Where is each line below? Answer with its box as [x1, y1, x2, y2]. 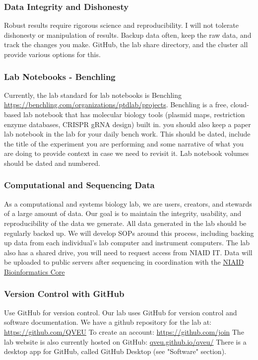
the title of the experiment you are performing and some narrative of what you [4, 138, 244, 148]
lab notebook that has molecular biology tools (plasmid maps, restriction [23, 109, 245, 119]
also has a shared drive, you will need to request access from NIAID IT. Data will [4, 247, 253, 257]
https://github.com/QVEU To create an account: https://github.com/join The [4, 326, 244, 337]
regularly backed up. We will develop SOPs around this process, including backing [4, 227, 254, 238]
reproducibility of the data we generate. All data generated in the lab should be [4, 217, 247, 228]
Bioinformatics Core [4, 266, 65, 277]
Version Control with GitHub [4, 288, 125, 300]
